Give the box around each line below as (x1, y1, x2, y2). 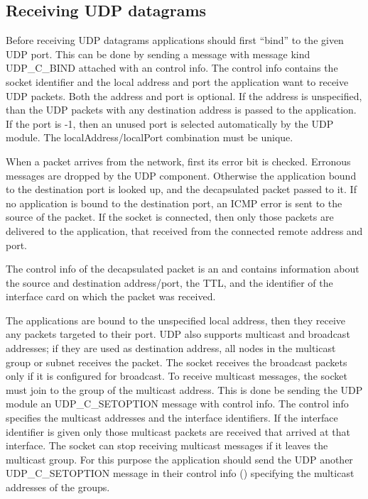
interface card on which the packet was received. (6, 289, 216, 304)
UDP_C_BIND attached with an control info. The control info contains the (6, 60, 338, 75)
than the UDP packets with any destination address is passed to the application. (6, 102, 357, 117)
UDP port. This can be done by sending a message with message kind (6, 46, 310, 61)
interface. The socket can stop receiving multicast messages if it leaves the (6, 438, 328, 453)
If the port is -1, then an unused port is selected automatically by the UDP (6, 116, 334, 131)
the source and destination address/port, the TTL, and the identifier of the (6, 275, 333, 290)
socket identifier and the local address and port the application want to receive (6, 74, 349, 89)
